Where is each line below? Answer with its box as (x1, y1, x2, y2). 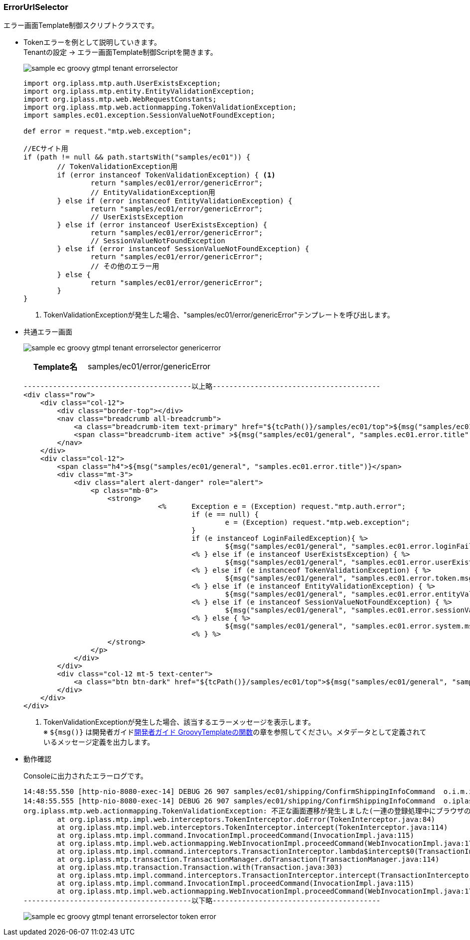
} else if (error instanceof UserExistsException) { (57, 221, 267, 229)
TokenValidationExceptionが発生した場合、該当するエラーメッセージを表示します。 (43, 718, 315, 727)
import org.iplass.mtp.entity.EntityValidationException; (23, 87, 255, 96)
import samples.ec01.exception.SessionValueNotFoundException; (23, 111, 276, 120)
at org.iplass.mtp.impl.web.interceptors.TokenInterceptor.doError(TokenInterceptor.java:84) (57, 815, 436, 824)
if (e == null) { (191, 510, 259, 519)
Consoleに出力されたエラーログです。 (23, 772, 148, 781)
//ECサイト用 (23, 145, 68, 153)
